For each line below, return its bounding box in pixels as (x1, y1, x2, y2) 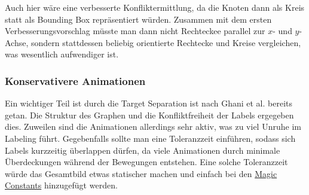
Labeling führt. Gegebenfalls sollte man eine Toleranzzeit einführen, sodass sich (5, 132, 296, 144)
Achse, (5, 36, 29, 48)
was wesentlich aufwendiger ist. (5, 48, 119, 60)
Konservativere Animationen (5, 73, 146, 88)
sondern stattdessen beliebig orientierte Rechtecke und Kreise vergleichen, (31, 36, 301, 48)
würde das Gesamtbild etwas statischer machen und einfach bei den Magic (5, 167, 277, 179)
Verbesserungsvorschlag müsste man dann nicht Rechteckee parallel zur (5, 25, 265, 37)
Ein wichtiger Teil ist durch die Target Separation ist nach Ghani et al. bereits (5, 97, 293, 109)
